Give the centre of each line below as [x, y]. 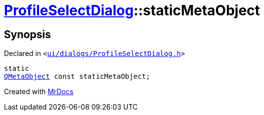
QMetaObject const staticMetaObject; [77, 77]
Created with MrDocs [39, 92]
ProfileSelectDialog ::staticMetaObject [132, 10]
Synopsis [27, 34]
